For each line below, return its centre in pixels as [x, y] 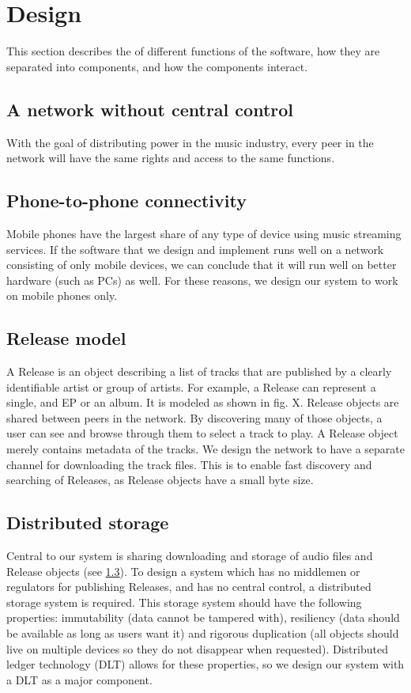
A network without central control [150, 109]
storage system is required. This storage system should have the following [184, 602]
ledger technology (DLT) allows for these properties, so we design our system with [205, 664]
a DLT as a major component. [79, 679]
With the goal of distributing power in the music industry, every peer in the [190, 142]
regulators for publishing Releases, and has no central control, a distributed [189, 587]
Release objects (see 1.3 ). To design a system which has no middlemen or [183, 571]
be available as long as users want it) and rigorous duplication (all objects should [203, 633]
